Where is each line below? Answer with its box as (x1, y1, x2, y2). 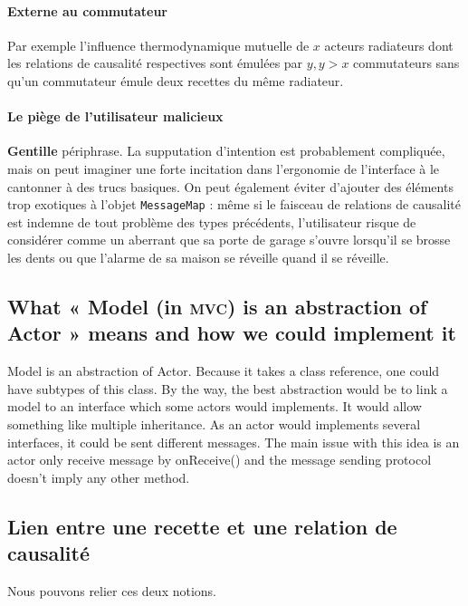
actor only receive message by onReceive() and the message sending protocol (7, 450, 432, 469)
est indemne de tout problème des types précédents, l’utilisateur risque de (7, 212, 416, 231)
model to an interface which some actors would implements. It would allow (7, 397, 422, 416)
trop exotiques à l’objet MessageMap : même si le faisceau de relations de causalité (7, 195, 461, 214)
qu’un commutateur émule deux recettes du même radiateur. (7, 71, 344, 90)
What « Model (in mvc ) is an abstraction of (7, 292, 427, 320)
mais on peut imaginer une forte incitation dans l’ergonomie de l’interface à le (7, 159, 440, 178)
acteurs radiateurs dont (324, 35, 454, 54)
